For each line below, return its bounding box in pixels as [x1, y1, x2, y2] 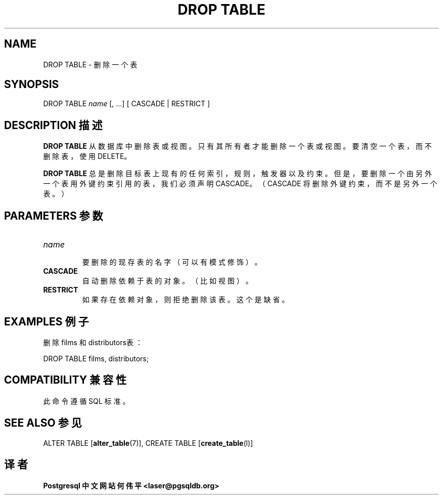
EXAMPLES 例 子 [4, 315, 89, 328]
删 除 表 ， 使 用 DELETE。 [43, 152, 131, 161]
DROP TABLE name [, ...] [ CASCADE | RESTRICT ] [43, 99, 210, 108]
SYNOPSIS [4, 78, 59, 91]
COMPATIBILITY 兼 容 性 [4, 373, 126, 387]
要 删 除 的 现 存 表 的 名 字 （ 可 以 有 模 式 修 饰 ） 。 [82, 258, 262, 267]
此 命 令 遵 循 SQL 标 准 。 [43, 396, 130, 405]
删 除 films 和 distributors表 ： [43, 338, 143, 347]
